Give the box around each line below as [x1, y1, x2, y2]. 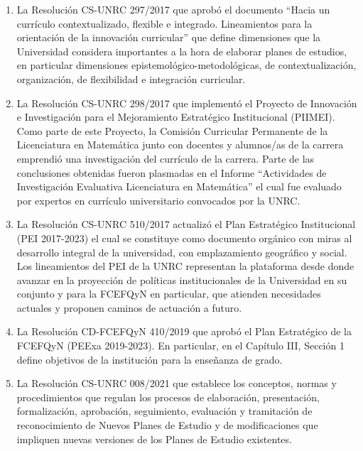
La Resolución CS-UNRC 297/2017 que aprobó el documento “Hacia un [16, 2, 330, 16]
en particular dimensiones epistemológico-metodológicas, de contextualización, [16, 58, 357, 72]
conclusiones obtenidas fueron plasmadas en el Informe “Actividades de [16, 165, 327, 180]
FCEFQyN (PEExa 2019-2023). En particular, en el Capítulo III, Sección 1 [16, 338, 345, 353]
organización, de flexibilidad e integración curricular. [16, 71, 246, 86]
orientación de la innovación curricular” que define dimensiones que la [16, 30, 321, 45]
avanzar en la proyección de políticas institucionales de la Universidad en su [16, 272, 347, 287]
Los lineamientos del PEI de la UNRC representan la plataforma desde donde [16, 259, 354, 273]
